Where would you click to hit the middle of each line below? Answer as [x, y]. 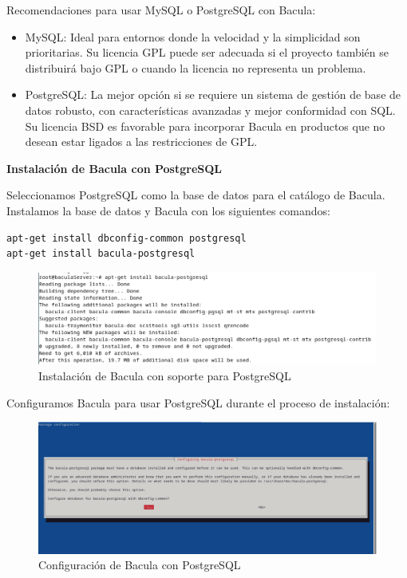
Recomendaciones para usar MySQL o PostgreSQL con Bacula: [161, 10]
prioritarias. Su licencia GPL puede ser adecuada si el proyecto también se [207, 52]
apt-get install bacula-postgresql [101, 254]
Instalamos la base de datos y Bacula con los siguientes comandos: [168, 210]
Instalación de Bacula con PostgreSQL [115, 168]
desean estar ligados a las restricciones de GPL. [141, 142]
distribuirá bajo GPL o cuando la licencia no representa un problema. [196, 67]
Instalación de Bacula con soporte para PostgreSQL [165, 375]
